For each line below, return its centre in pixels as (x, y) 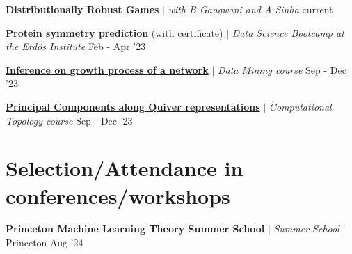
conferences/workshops (118, 195)
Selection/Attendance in (125, 168)
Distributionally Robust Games (82, 9)
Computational (300, 106)
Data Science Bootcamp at (288, 32)
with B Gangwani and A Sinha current (250, 9)
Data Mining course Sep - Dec (282, 69)
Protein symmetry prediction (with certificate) (114, 32)
